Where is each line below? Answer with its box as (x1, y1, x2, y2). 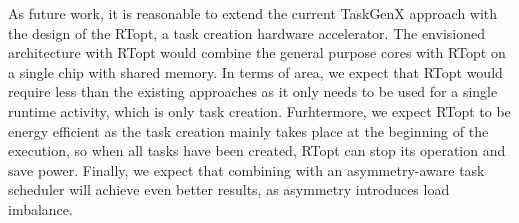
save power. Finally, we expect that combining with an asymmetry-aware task (8, 159, 485, 180)
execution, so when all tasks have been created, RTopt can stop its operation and (8, 140, 506, 161)
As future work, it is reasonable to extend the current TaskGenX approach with (8, 3, 498, 23)
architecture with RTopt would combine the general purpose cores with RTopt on (8, 42, 506, 63)
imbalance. (8, 198, 73, 219)
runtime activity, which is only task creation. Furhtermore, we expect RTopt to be (8, 100, 511, 121)
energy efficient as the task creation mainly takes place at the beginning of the (8, 120, 489, 141)
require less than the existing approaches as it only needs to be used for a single (8, 81, 498, 102)
